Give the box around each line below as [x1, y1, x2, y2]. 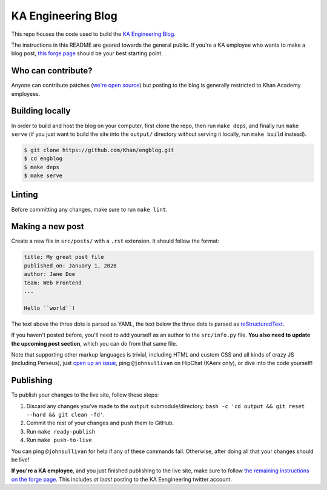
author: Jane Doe [24, 270, 76, 278]
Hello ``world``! [24, 304, 76, 312]
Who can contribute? [11, 65, 93, 76]
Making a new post [11, 221, 84, 232]
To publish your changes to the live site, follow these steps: [11, 391, 159, 398]
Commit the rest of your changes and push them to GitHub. [26, 419, 174, 427]
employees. [11, 90, 41, 97]
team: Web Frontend [24, 279, 82, 286]
